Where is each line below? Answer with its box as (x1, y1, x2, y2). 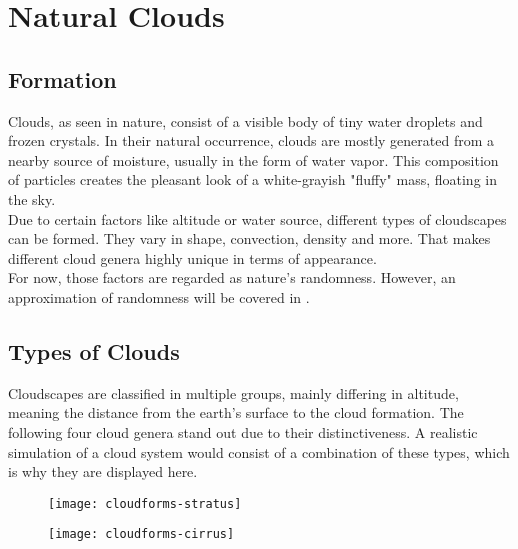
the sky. (8, 188, 56, 209)
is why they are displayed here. (8, 461, 198, 482)
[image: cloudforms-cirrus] (48, 527, 235, 542)
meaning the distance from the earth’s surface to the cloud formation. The (8, 402, 464, 423)
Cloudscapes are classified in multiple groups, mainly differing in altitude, (8, 382, 459, 403)
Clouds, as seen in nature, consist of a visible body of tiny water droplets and (8, 110, 483, 131)
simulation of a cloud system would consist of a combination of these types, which (8, 441, 510, 462)
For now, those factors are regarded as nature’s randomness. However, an (8, 267, 456, 288)
